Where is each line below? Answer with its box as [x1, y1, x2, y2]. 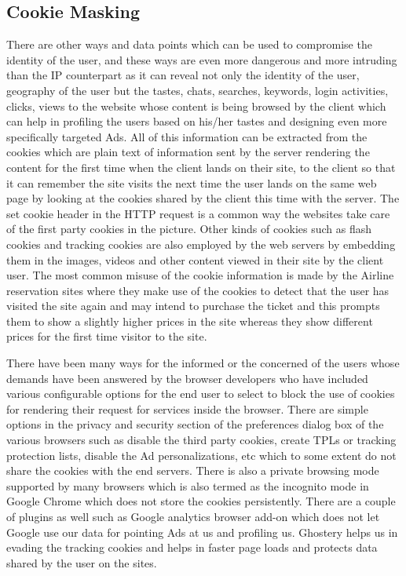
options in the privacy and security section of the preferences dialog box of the [6, 416, 384, 432]
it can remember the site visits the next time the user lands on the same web [6, 174, 377, 191]
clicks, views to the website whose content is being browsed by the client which [6, 97, 386, 114]
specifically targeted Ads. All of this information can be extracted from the [6, 128, 368, 144]
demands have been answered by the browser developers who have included [6, 370, 368, 386]
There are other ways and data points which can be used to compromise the [6, 36, 372, 53]
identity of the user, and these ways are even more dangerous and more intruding [6, 51, 397, 67]
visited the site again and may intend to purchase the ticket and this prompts [6, 297, 380, 314]
